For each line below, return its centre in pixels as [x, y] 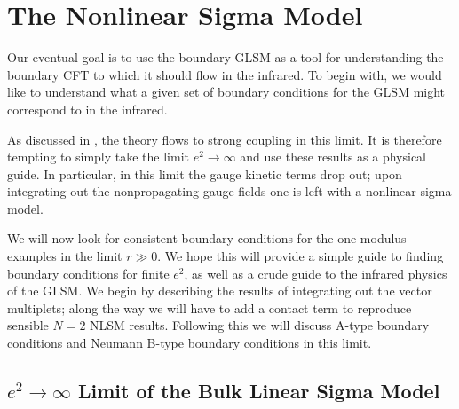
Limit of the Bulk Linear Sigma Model [259, 391]
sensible [28, 325]
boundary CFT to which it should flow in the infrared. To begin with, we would [225, 74]
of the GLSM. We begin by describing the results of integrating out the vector [220, 291]
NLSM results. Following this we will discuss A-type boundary [260, 325]
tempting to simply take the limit [99, 157]
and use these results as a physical [333, 157]
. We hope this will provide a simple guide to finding [301, 256]
